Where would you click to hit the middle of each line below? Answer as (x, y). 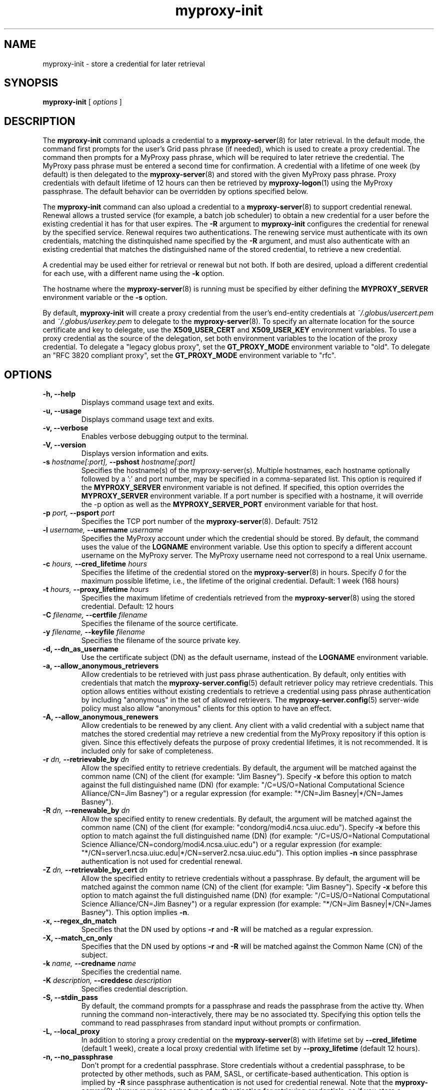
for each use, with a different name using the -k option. (133, 273)
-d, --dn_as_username (80, 649)
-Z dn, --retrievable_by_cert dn (95, 870)
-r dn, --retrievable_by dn (86, 759)
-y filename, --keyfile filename (94, 632)
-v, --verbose (65, 428)
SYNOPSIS (31, 83)
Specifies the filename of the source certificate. (160, 623)
